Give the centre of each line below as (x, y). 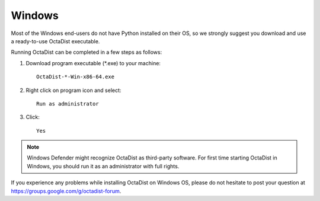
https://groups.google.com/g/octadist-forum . (66, 191)
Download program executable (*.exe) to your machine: (93, 63)
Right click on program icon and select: (73, 90)
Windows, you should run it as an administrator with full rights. (103, 166)
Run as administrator (68, 103)
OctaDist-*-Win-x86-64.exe (76, 77)
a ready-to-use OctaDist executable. (55, 41)
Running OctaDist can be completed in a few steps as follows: (87, 52)
